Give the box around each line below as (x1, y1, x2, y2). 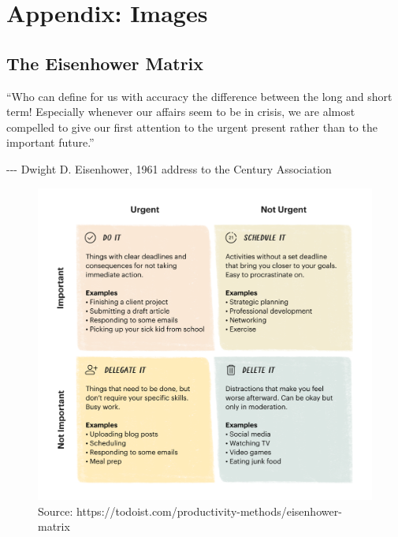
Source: (38, 502, 73, 519)
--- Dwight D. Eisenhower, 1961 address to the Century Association (6, 160, 332, 177)
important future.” (6, 134, 95, 151)
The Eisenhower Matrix (6, 50, 204, 75)
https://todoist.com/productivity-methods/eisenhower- (76, 502, 342, 519)
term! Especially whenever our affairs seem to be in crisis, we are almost (6, 103, 355, 120)
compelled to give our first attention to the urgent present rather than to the (6, 118, 378, 135)
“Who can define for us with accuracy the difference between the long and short (6, 88, 392, 104)
